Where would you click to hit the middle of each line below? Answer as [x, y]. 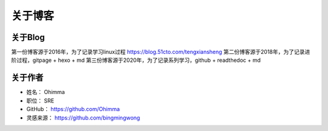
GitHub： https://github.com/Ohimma [73, 109]
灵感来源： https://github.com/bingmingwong [83, 118]
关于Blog [28, 37]
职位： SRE [40, 101]
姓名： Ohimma [46, 92]
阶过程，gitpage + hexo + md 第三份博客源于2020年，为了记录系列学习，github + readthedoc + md [136, 60]
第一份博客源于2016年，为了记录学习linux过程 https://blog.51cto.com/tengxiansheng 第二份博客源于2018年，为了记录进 [161, 52]
